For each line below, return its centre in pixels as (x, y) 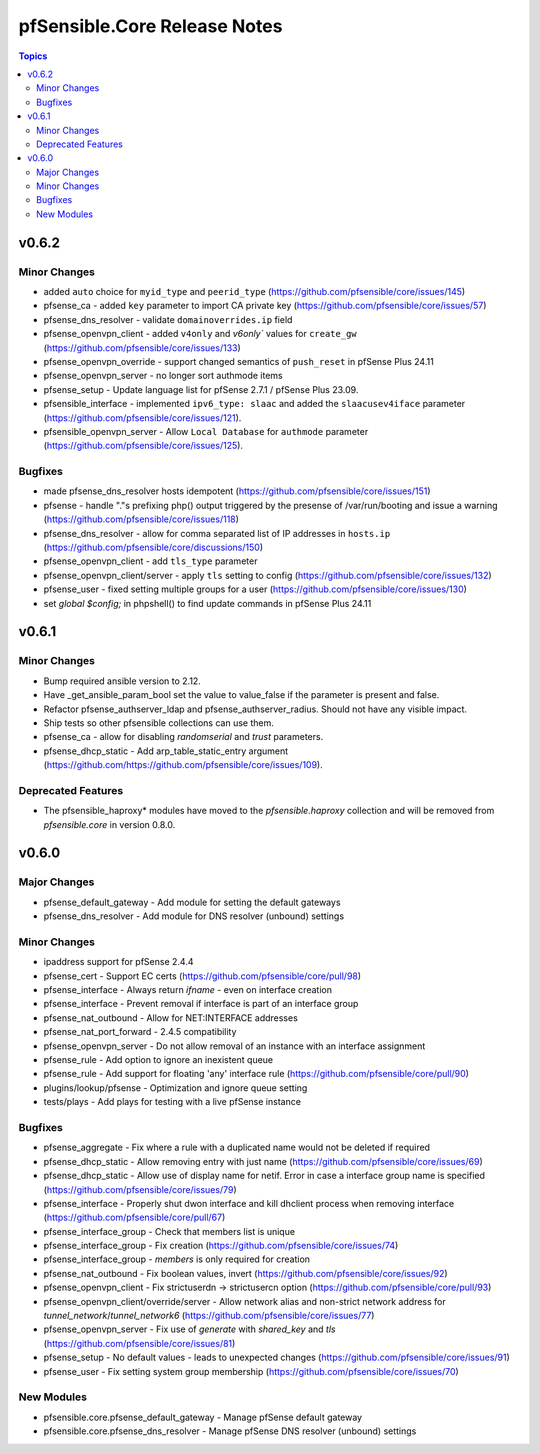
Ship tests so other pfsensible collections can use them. (158, 722)
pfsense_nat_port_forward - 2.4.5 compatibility (140, 1032)
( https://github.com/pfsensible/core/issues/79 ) (140, 1189)
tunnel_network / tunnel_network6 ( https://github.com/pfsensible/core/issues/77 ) (209, 1316)
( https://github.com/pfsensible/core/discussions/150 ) (153, 547)
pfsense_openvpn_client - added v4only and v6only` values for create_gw (200, 334)
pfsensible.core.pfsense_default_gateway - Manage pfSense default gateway (203, 1417)
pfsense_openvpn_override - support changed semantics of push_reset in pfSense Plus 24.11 (238, 361)
